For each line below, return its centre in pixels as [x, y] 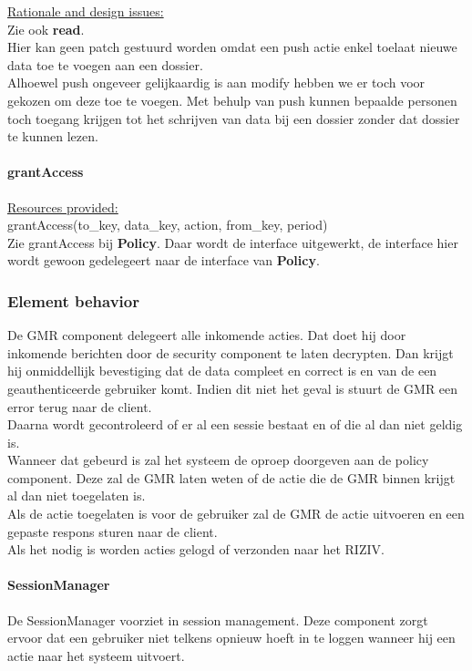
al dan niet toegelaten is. [77, 496]
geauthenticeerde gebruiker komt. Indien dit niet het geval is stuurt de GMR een [233, 388]
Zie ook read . [46, 29]
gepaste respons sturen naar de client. [113, 531]
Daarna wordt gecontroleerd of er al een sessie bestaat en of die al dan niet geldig [235, 424]
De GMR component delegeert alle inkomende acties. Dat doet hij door [207, 335]
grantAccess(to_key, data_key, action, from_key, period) [168, 225]
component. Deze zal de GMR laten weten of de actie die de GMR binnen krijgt [231, 477]
